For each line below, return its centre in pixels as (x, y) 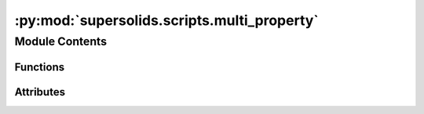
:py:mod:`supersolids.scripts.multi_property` (167, 20)
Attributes (40, 92)
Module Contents (61, 41)
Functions (40, 67)
